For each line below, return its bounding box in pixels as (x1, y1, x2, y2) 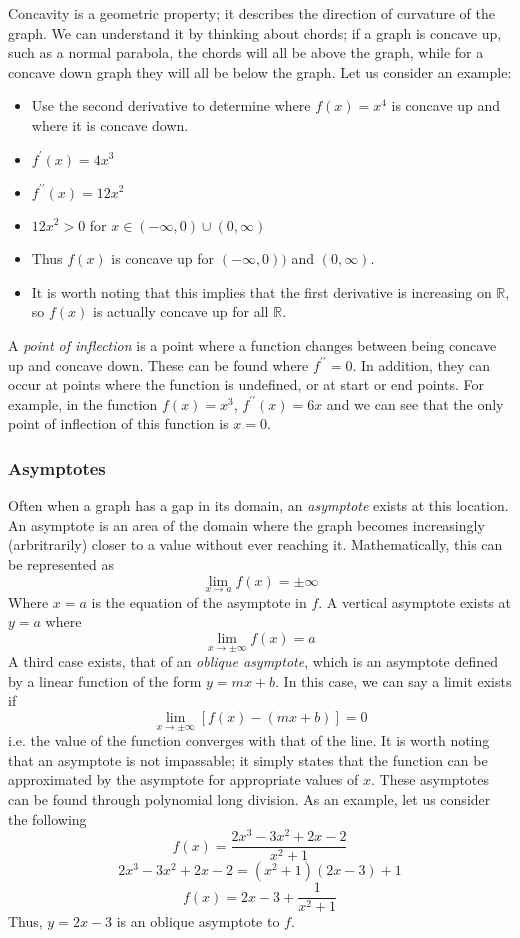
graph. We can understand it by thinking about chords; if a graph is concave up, (8, 22, 502, 43)
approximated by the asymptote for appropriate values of (8, 769, 359, 790)
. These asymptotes (371, 769, 490, 790)
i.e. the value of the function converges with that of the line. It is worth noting (8, 730, 490, 751)
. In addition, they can (352, 354, 491, 375)
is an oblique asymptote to (116, 911, 280, 932)
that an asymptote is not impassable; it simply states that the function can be (8, 749, 488, 770)
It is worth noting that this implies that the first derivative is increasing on (31, 281, 492, 302)
